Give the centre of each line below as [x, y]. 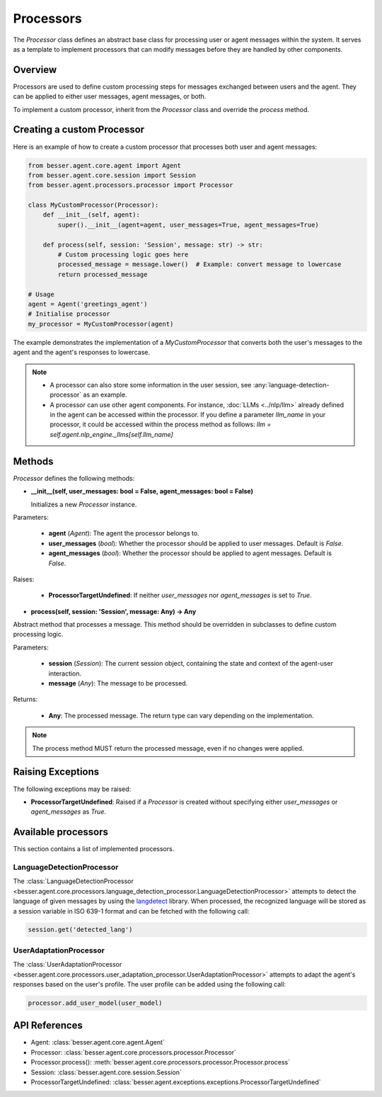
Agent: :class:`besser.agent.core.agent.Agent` [98, 1042]
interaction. [65, 673]
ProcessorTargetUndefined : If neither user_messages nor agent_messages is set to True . [180, 596]
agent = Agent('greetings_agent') [88, 304]
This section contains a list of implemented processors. [94, 849]
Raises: [24, 579]
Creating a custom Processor [79, 130]
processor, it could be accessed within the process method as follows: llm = [161, 424]
